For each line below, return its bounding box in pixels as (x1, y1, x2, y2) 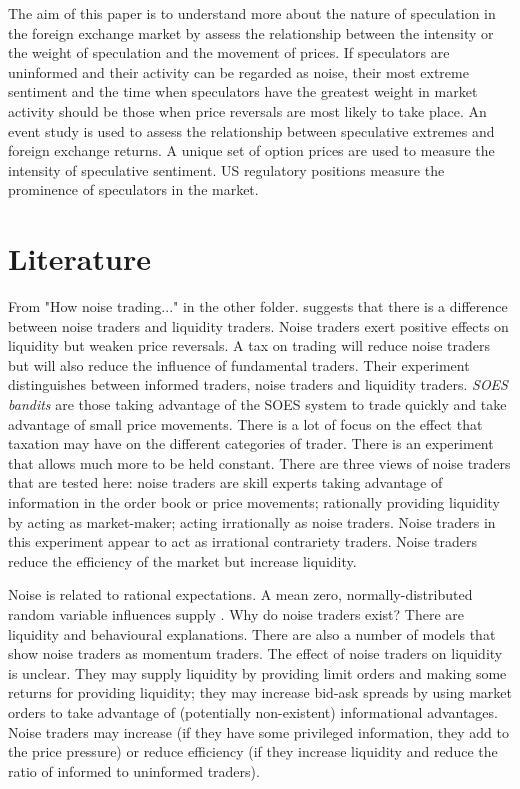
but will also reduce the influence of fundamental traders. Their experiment (8, 354, 470, 375)
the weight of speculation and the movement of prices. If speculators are (8, 42, 450, 63)
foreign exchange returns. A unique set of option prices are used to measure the (8, 140, 495, 161)
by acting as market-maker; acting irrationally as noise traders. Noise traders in (8, 511, 496, 532)
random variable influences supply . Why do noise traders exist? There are (8, 603, 465, 624)
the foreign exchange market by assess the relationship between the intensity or (8, 22, 494, 43)
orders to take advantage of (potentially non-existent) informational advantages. (8, 701, 498, 722)
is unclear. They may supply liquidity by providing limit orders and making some (8, 662, 507, 683)
